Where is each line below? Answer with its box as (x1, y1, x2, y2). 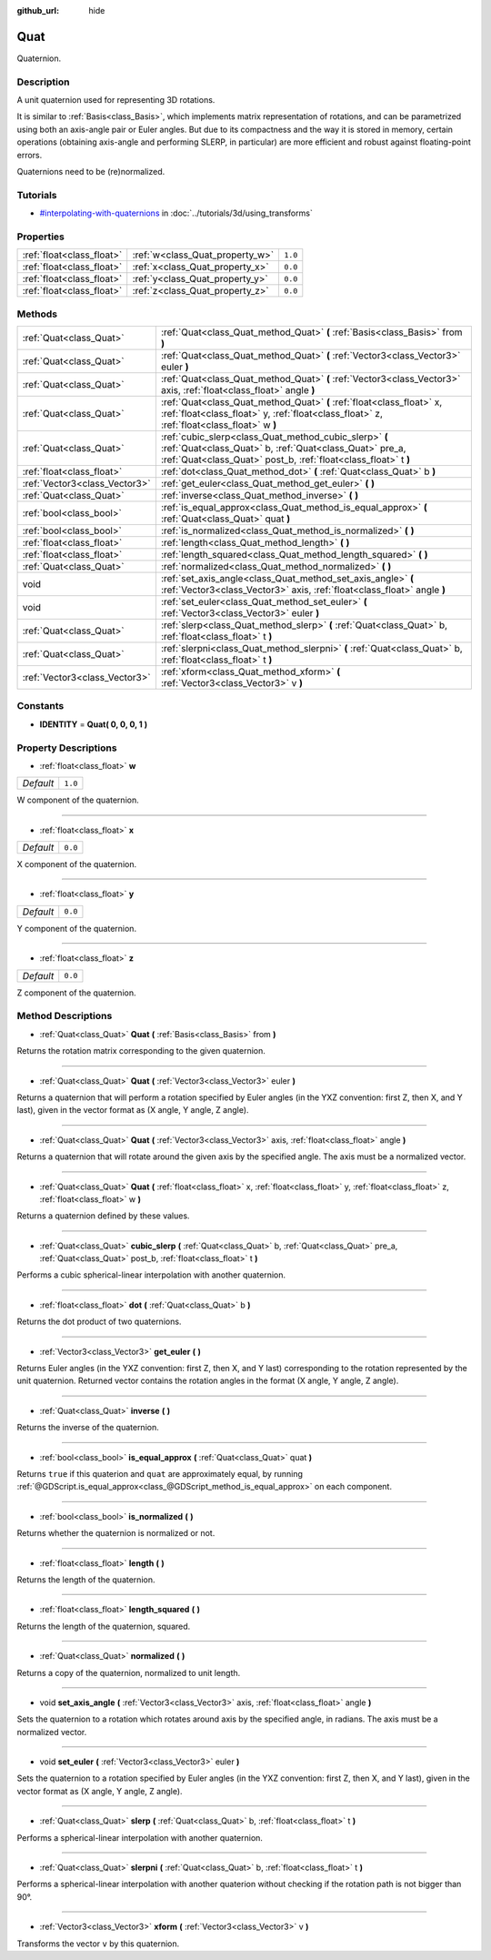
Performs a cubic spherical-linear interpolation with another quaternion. (16, 1269, 286, 1280)
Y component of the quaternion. (16, 923, 136, 934)
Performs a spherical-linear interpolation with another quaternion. (16, 1832, 264, 1843)
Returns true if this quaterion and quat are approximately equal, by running (16, 1469, 304, 1479)
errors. (16, 149, 43, 160)
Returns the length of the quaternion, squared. (16, 1621, 191, 1632)
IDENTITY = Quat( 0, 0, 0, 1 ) (39, 719, 148, 730)
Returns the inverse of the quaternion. (16, 1422, 159, 1433)
